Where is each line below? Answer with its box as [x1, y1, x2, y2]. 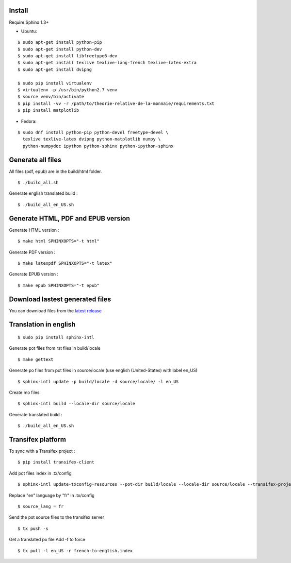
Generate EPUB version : [9, 271, 59, 277]
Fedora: [21, 118, 37, 124]
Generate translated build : [9, 411, 63, 417]
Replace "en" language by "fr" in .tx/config [9, 492, 95, 498]
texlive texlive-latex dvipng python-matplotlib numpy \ [22, 136, 161, 142]
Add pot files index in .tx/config [9, 470, 72, 476]
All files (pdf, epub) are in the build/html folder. [9, 168, 102, 174]
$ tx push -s [17, 526, 48, 531]
